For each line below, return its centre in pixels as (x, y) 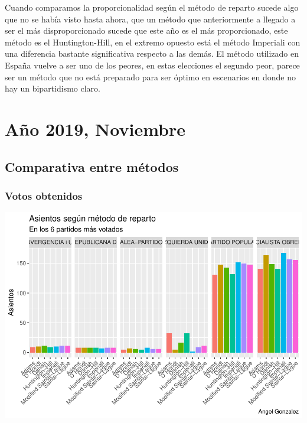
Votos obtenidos (44, 195)
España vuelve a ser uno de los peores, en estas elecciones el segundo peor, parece (152, 65)
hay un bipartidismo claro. (53, 88)
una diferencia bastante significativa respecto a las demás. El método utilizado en (152, 53)
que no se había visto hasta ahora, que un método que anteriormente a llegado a (150, 19)
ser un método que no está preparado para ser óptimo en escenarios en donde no (150, 77)
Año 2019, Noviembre (95, 128)
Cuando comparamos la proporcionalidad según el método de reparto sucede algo (152, 7)
